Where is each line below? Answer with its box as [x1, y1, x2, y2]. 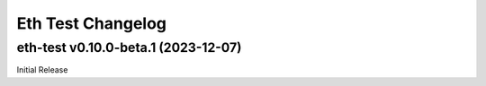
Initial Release [16, 64, 68, 75]
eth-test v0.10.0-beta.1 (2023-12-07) [16, 39, 242, 56]
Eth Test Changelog [16, 13, 166, 33]
